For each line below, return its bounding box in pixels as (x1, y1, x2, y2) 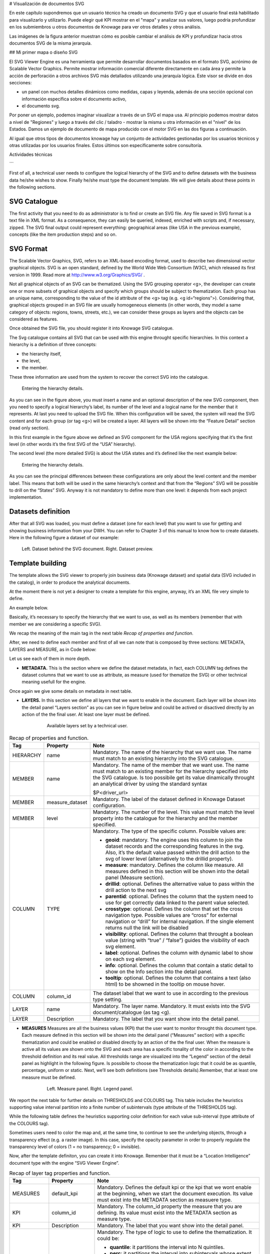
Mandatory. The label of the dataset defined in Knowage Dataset (92, 796, 245, 803)
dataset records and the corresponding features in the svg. (105, 843, 244, 850)
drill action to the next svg (105, 887, 167, 894)
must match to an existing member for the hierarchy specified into (92, 768, 248, 775)
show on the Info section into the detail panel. (105, 968, 213, 975)
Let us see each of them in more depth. (9, 656, 90, 662)
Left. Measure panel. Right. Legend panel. (46, 1086, 133, 1092)
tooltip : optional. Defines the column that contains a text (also (105, 975, 251, 982)
